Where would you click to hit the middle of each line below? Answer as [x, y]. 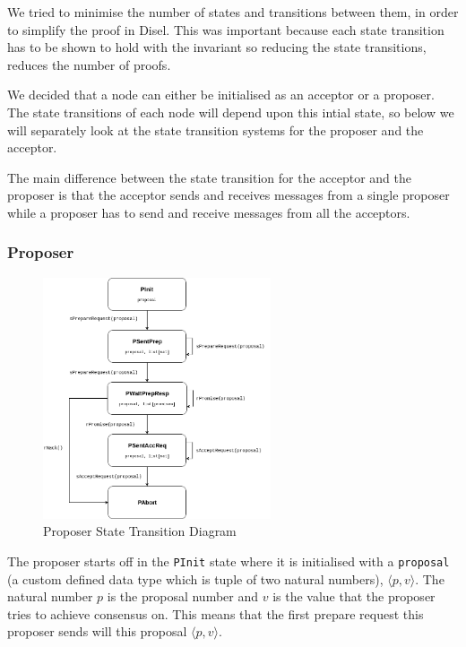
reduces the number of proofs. [89, 64]
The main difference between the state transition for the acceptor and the [209, 177]
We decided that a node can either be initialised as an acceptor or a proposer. [221, 95]
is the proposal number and [183, 596]
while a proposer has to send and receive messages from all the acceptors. [209, 212]
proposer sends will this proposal [97, 631]
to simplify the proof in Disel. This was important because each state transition [226, 29]
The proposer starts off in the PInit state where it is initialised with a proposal [229, 561]
